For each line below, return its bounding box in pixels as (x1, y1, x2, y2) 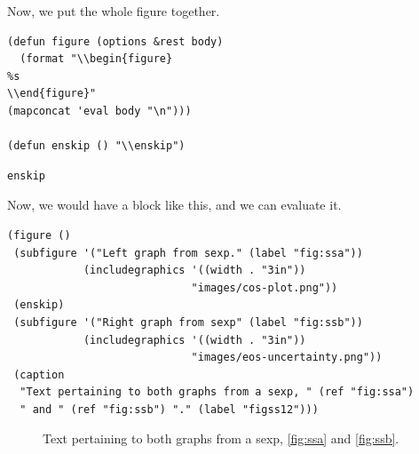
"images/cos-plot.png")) (191, 281, 338, 294)
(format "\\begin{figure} (20, 52, 173, 66)
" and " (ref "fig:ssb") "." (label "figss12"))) (20, 402, 319, 416)
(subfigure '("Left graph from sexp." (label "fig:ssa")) (13, 246, 363, 259)
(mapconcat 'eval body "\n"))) (7, 104, 192, 117)
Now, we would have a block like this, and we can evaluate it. (7, 195, 342, 214)
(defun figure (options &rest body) (7, 35, 224, 48)
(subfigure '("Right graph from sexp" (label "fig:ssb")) (13, 315, 363, 329)
